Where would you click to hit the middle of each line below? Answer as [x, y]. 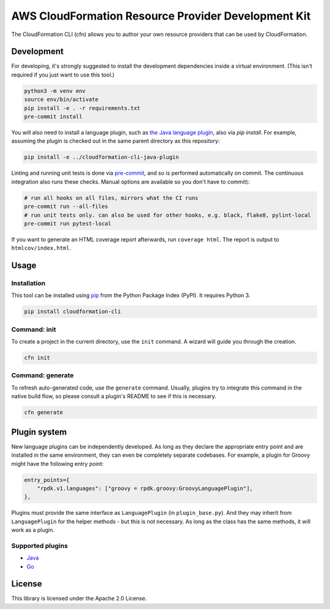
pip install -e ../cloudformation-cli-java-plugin [102, 157]
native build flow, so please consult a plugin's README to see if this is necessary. [114, 396]
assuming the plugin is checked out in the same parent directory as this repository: [116, 141]
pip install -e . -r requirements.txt [82, 108]
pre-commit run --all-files [66, 207]
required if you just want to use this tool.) [63, 75]
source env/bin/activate [61, 100]
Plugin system [39, 432]
